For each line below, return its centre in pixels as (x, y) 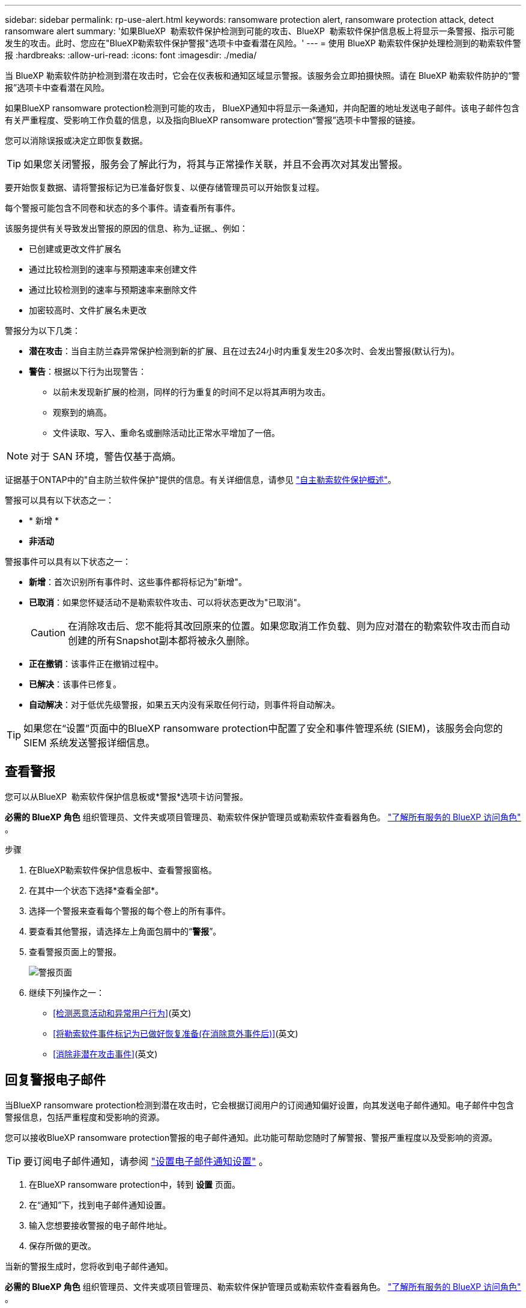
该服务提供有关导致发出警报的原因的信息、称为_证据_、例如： (126, 228)
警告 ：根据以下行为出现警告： (88, 371)
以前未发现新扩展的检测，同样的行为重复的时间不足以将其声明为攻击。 (192, 392)
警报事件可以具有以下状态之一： (68, 561)
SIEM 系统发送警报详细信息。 (89, 743)
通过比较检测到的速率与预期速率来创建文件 (113, 269)
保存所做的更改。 (62, 1245)
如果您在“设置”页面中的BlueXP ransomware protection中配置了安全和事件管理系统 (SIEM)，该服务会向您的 (263, 728)
